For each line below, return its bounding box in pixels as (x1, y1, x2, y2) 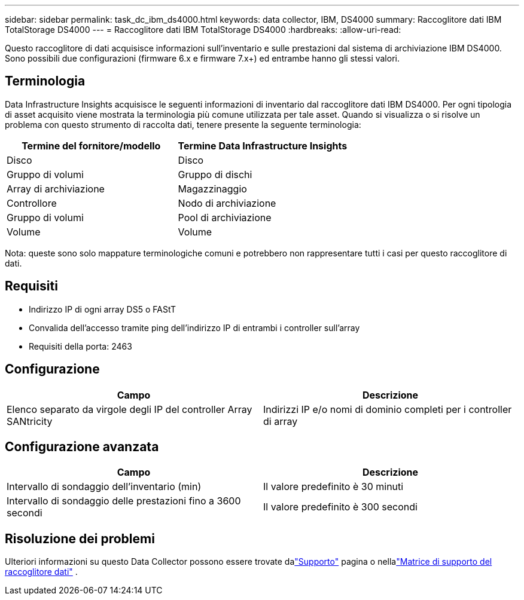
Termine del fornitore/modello (22, 139, 161, 152)
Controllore (7, 197, 57, 209)
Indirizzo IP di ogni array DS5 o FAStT (29, 304, 176, 314)
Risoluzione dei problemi (5, 531, 155, 546)
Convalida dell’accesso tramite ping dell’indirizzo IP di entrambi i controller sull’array (29, 322, 360, 333)
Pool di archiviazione (178, 211, 272, 224)
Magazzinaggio (178, 182, 247, 195)
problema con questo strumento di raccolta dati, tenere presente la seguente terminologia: (5, 119, 361, 130)
